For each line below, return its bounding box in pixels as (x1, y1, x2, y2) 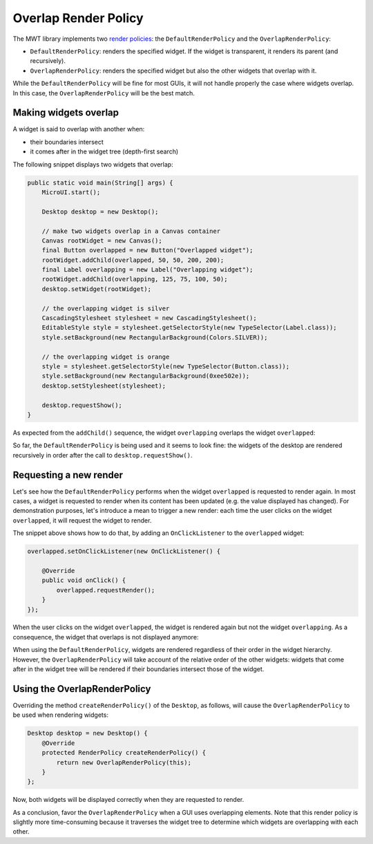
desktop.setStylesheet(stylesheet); (41, 382, 166, 390)
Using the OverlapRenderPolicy (12, 683, 151, 695)
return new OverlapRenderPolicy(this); (56, 758, 191, 767)
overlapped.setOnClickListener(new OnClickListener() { (27, 547, 221, 556)
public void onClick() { (41, 576, 126, 584)
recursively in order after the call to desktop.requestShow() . (12, 451, 193, 459)
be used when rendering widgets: (12, 711, 108, 719)
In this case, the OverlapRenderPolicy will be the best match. (12, 88, 195, 97)
